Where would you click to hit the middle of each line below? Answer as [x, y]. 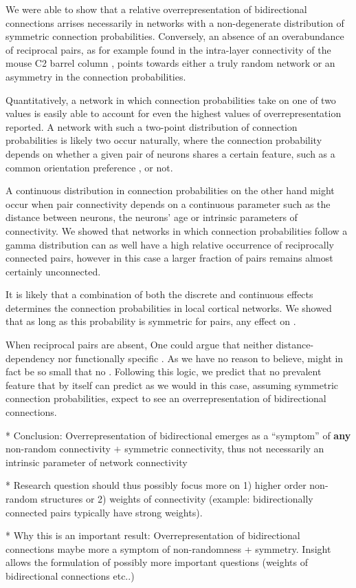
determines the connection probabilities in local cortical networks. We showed [169, 307]
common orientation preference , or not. [89, 167]
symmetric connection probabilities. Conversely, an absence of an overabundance [175, 36]
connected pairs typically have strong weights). [104, 512]
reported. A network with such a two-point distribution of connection [152, 126]
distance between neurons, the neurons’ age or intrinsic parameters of [152, 217]
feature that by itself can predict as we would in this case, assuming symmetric [172, 385]
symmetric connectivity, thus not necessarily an [224, 449]
